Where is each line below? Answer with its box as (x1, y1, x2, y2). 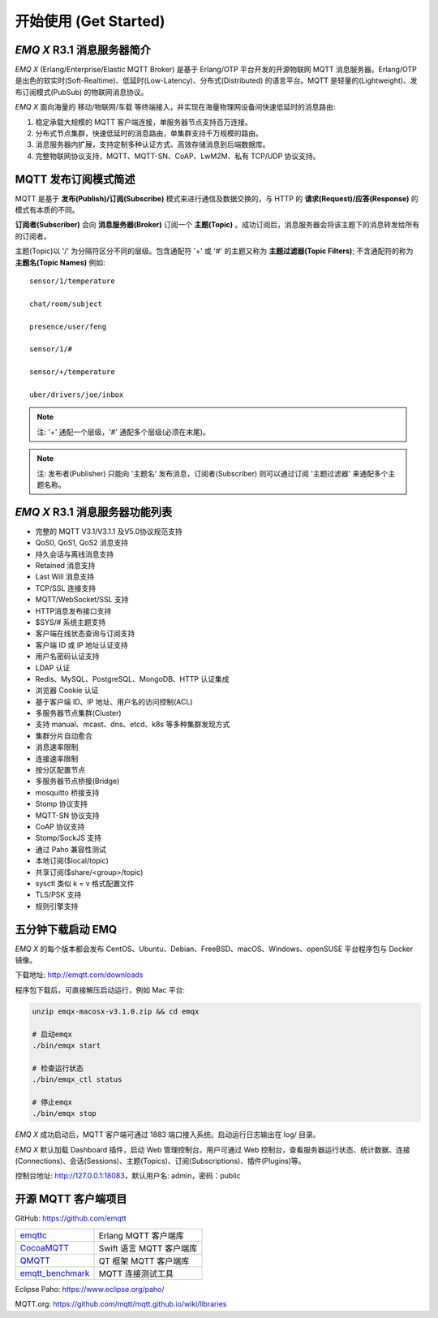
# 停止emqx (32, 1097, 73, 1107)
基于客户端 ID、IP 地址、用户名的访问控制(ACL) (35, 696, 193, 706)
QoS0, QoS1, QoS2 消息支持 (35, 538, 129, 548)
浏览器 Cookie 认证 (35, 686, 99, 696)
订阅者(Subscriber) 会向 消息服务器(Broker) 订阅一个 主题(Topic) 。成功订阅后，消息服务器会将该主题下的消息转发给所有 (15, 220, 420, 230)
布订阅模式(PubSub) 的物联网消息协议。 (15, 87, 148, 97)
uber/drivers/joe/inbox (29, 390, 124, 399)
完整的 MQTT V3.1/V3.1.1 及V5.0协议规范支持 (35, 526, 182, 536)
